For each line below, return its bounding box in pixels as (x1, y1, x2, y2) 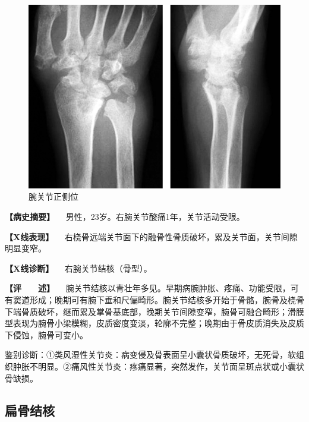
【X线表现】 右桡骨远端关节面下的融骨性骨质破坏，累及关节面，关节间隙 (5, 230, 298, 243)
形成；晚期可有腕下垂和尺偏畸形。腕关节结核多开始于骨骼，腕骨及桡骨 (29, 294, 304, 306)
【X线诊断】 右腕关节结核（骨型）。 (5, 262, 152, 274)
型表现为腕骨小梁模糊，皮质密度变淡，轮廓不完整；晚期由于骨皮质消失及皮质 (5, 317, 304, 329)
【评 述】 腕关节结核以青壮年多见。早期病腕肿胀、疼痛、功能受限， (5, 282, 291, 294)
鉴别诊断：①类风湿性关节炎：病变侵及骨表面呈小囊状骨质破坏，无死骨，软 (5, 348, 296, 361)
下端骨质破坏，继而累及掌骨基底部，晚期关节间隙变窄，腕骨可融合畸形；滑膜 (5, 305, 304, 317)
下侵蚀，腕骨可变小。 (5, 328, 88, 341)
